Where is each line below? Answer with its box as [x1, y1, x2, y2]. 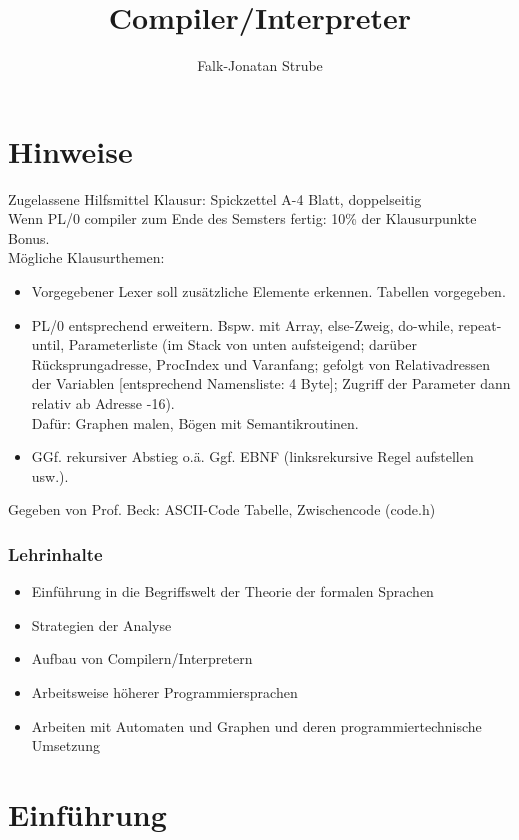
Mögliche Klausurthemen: [8, 247, 165, 268]
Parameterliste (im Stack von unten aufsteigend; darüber [68, 334, 417, 355]
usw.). [31, 465, 69, 486]
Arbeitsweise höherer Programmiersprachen [31, 681, 298, 702]
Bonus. [8, 227, 50, 248]
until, [31, 334, 65, 355]
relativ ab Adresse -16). [31, 393, 175, 413]
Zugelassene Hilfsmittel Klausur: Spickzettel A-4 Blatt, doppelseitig [8, 188, 422, 209]
